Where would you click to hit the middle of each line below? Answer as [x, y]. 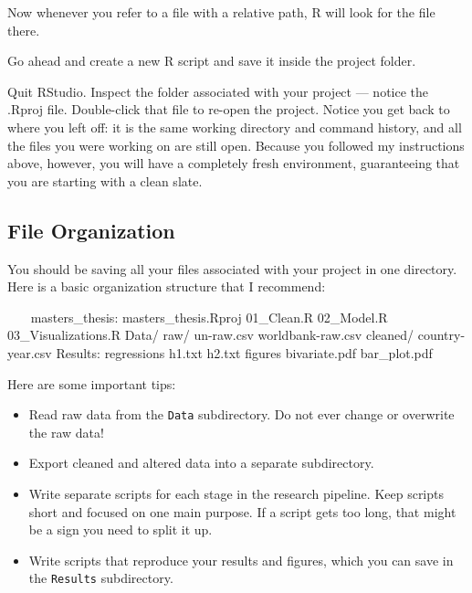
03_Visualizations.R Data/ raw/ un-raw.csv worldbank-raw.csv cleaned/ [211, 335]
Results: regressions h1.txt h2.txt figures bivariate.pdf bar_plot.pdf [244, 352]
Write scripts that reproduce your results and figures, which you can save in [241, 560]
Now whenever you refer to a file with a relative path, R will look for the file [221, 12]
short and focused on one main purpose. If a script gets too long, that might [242, 511]
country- [441, 335]
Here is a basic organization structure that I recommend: [167, 286]
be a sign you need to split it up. [121, 529]
